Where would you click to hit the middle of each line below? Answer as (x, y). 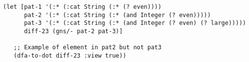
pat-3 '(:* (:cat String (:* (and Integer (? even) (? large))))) (135, 23)
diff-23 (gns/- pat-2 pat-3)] (73, 31)
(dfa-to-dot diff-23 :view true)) (70, 55)
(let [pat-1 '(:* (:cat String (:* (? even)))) (82, 7)
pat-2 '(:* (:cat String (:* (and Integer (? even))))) (117, 15)
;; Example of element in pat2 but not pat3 (88, 48)
